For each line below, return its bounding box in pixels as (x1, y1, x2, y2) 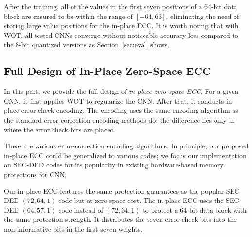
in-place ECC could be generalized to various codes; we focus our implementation (4, 150, 247, 160)
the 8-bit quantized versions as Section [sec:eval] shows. (4, 39, 170, 50)
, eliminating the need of (166, 11, 239, 21)
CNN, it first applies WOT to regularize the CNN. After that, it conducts (4, 95, 224, 106)
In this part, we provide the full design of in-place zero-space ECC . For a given (4, 86, 238, 96)
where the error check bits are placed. (4, 124, 116, 134)
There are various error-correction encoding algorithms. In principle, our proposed (4, 141, 249, 151)
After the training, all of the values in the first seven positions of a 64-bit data (4, 1, 237, 11)
